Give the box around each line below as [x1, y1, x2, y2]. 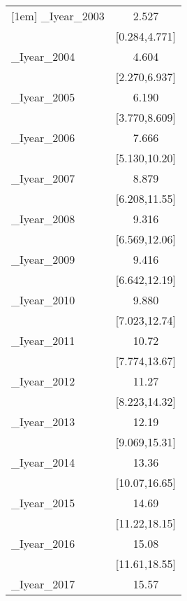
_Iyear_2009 [11, 251, 75, 267]
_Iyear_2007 [11, 170, 75, 186]
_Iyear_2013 [11, 413, 75, 430]
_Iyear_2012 [11, 373, 75, 389]
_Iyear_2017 [11, 576, 75, 592]
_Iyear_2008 [11, 211, 75, 227]
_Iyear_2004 [11, 48, 75, 64]
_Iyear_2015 [11, 495, 75, 511]
